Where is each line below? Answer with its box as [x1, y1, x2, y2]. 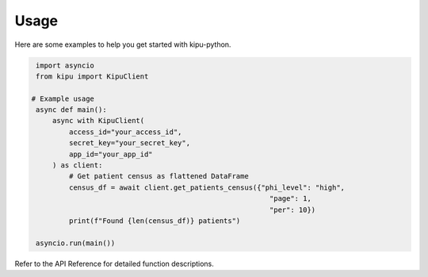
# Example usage [31, 94, 95, 103]
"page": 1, [269, 194, 312, 203]
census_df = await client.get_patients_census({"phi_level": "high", [68, 183, 345, 192]
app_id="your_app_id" [68, 149, 154, 159]
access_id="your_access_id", [68, 127, 182, 137]
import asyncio [36, 60, 95, 70]
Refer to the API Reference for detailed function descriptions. [14, 259, 214, 268]
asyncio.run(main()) [36, 238, 116, 248]
